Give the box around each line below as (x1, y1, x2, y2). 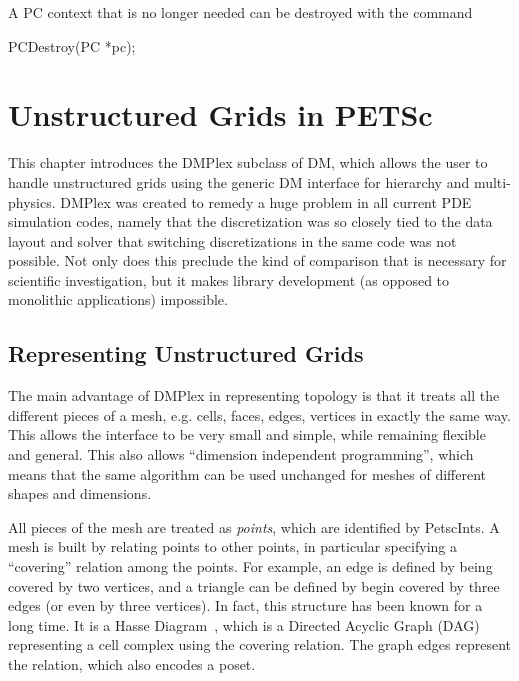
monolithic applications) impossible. (8, 289, 228, 310)
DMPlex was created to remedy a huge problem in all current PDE (60, 191, 472, 212)
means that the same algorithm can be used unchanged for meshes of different (8, 463, 487, 484)
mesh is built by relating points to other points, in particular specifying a (8, 536, 457, 557)
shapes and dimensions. (8, 483, 152, 504)
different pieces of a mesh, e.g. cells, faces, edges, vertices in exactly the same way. (8, 404, 511, 425)
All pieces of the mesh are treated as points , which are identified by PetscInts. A (8, 516, 500, 537)
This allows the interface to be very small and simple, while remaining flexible (8, 424, 486, 445)
